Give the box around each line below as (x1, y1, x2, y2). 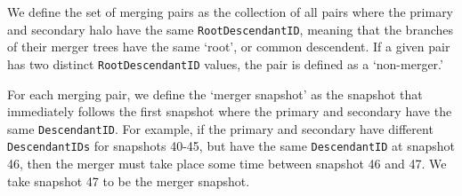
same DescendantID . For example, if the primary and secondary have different (7, 119, 434, 137)
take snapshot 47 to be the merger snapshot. (7, 171, 250, 190)
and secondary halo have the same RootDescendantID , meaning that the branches (7, 20, 454, 38)
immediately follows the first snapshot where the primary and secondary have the (7, 102, 452, 121)
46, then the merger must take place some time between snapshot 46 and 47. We (7, 154, 447, 172)
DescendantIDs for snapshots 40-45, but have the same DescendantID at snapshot (7, 137, 456, 155)
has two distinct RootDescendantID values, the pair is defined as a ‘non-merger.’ (7, 54, 443, 73)
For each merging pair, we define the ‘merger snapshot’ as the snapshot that (7, 84, 423, 103)
